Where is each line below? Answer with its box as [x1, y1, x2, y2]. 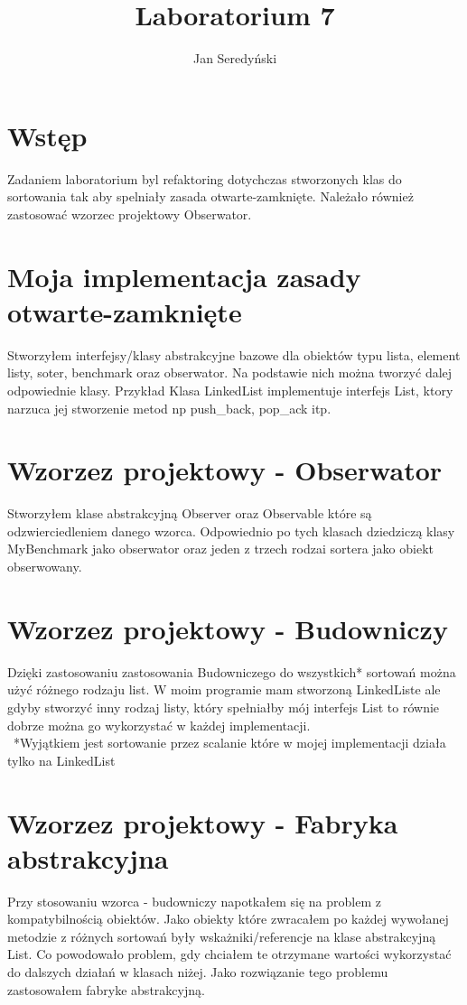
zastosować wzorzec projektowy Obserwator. [7, 204, 252, 223]
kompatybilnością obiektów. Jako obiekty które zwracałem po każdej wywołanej [7, 909, 449, 928]
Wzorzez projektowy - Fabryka [7, 804, 398, 841]
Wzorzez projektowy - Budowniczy [7, 610, 448, 647]
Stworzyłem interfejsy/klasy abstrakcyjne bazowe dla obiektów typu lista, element [7, 345, 461, 364]
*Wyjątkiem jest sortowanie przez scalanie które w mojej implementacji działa [13, 733, 446, 752]
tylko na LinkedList [7, 750, 116, 769]
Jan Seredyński [192, 49, 277, 68]
